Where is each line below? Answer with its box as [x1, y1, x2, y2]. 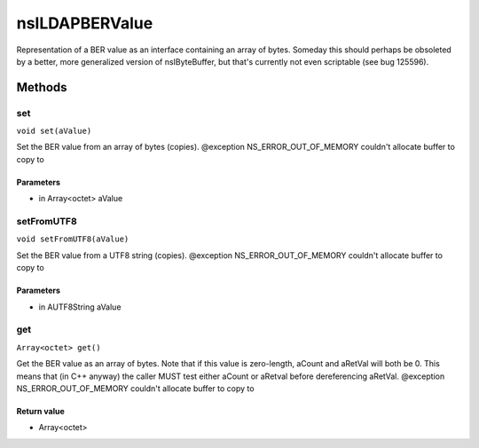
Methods [16, 80, 67, 95]
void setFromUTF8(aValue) [16, 234, 130, 244]
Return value [16, 405, 66, 416]
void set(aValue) [16, 126, 92, 137]
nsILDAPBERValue [16, 13, 153, 33]
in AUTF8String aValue [38, 302, 122, 312]
